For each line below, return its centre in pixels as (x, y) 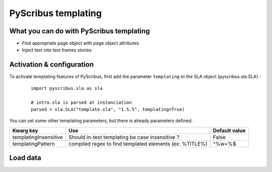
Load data (25, 158)
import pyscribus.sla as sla (67, 88)
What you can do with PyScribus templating (80, 31)
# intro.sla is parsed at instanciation (81, 102)
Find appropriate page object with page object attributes (81, 43)
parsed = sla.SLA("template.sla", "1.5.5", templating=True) (108, 109)
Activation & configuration (52, 65)
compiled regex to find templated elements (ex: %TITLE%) (138, 144)
